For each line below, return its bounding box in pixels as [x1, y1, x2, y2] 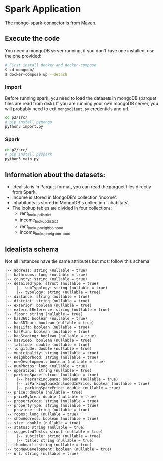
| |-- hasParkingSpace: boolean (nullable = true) [5, 377, 119, 382]
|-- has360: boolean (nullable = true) [5, 316, 88, 321]
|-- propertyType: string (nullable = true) [5, 403, 99, 408]
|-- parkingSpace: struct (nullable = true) [5, 372, 99, 378]
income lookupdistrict [19, 217, 58, 224]
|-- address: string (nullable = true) [5, 268, 88, 273]
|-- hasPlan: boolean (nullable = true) [5, 329, 90, 334]
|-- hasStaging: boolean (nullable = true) [5, 334, 97, 339]
